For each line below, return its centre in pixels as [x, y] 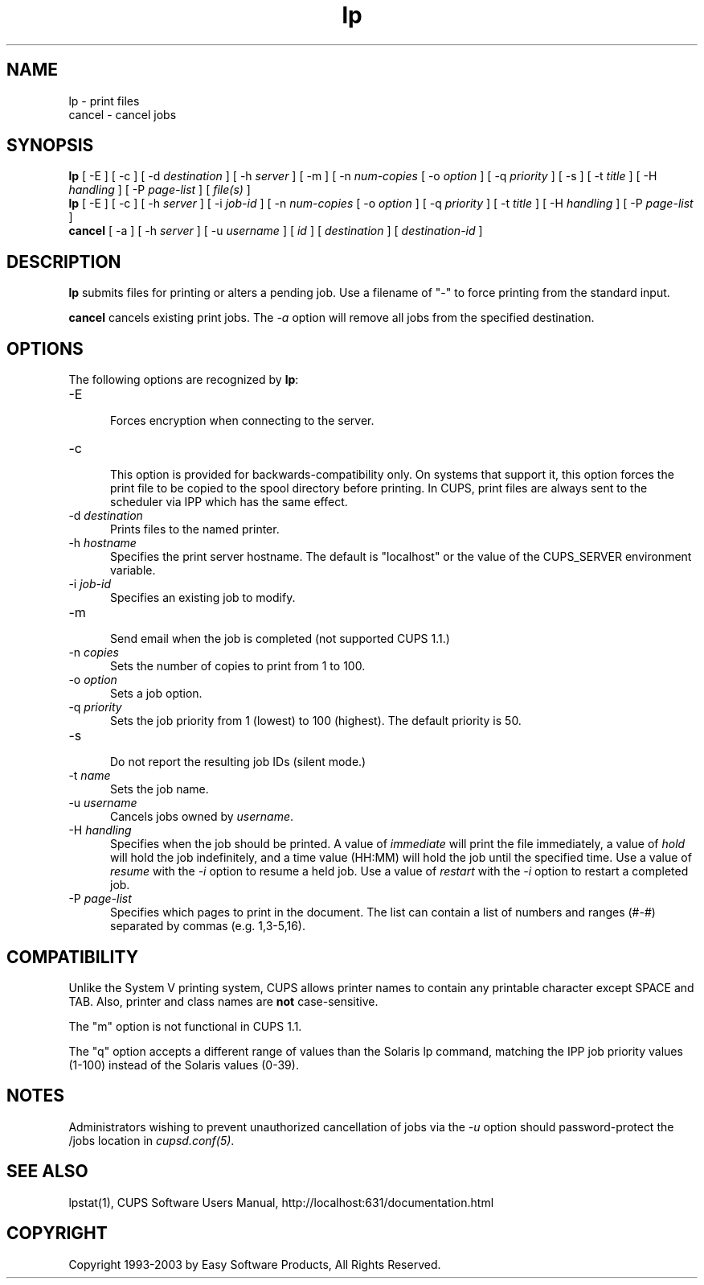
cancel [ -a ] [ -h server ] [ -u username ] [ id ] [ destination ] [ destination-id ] [276, 231]
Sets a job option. [156, 694]
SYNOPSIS [50, 146]
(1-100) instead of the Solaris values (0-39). [184, 1065]
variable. [133, 570]
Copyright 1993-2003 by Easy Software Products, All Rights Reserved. [255, 1264]
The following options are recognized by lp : [184, 380]
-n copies [94, 653]
